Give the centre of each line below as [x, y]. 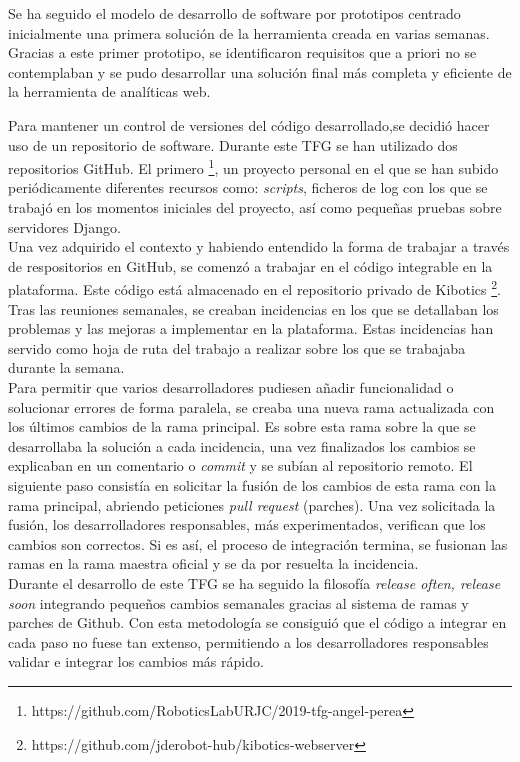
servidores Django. [64, 226]
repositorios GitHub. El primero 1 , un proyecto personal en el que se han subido [253, 166]
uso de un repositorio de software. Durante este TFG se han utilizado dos [233, 144]
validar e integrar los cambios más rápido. [136, 661]
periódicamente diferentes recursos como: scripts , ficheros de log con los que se [248, 187]
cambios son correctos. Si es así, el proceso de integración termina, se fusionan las [258, 543]
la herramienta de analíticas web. [109, 91]
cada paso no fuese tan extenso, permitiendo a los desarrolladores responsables [248, 641]
